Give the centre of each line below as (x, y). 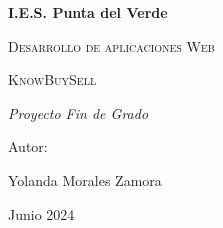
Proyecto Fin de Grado (78, 112)
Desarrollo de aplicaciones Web (111, 45)
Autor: (28, 146)
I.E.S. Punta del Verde (88, 12)
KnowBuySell (52, 79)
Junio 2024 (41, 213)
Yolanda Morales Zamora (85, 179)
